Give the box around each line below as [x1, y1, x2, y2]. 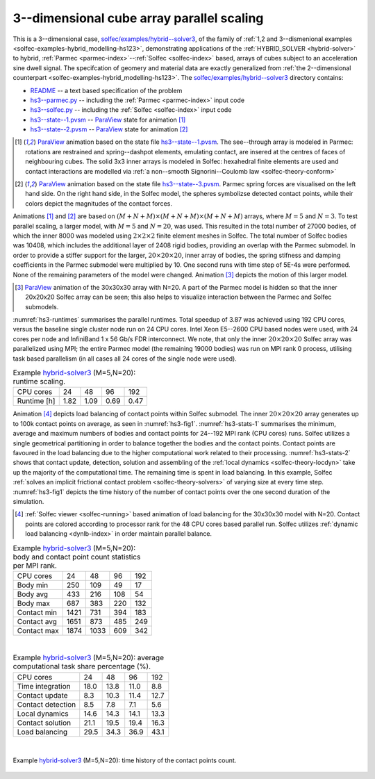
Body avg [17, 589, 49, 599]
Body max [17, 598, 50, 608]
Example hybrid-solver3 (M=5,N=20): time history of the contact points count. [12, 756, 237, 764]
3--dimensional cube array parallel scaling [12, 10, 264, 26]
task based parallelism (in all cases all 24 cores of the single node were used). [12, 354, 237, 363]
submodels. [25, 302, 59, 311]
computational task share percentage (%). [12, 662, 151, 671]
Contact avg [17, 616, 57, 626]
